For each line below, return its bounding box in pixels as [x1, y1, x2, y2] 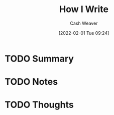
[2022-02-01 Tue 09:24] [58, 30, 109, 36]
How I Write [59, 4, 109, 15]
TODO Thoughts [5, 99, 74, 110]
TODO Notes [5, 76, 58, 88]
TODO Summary [5, 53, 74, 64]
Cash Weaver [70, 20, 98, 26]
